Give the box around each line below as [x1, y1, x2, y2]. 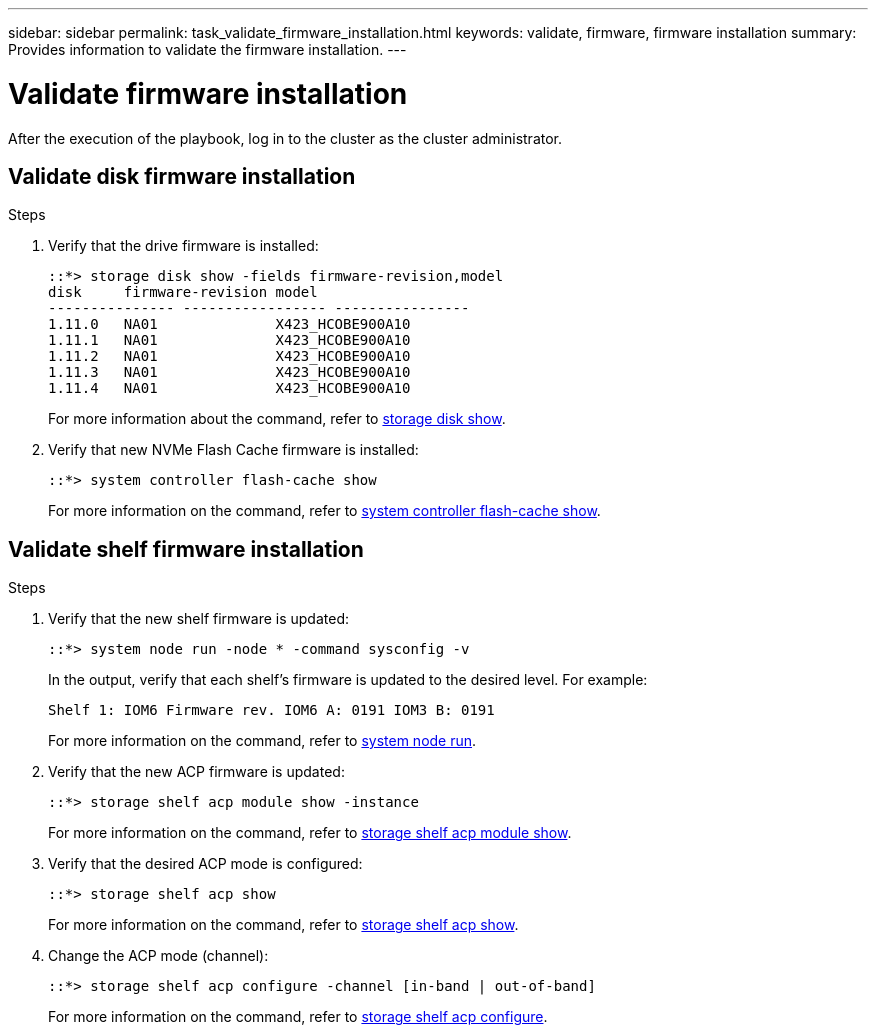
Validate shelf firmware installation [8, 536, 364, 562]
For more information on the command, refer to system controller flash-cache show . [48, 502, 601, 520]
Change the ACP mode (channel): [48, 947, 269, 965]
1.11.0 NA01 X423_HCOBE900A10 [48, 316, 411, 333]
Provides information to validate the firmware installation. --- [8, 41, 407, 58]
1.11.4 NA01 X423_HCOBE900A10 [48, 380, 411, 397]
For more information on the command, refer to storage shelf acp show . [48, 916, 519, 934]
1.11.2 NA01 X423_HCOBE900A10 [48, 348, 411, 365]
